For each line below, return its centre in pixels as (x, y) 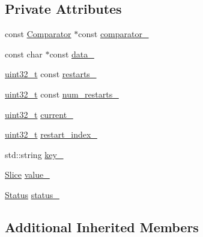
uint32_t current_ (39, 114)
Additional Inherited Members (102, 227)
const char (24, 54)
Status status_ (32, 194)
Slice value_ (27, 174)
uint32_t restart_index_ (51, 134)
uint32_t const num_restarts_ (62, 94)
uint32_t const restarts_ (51, 74)
